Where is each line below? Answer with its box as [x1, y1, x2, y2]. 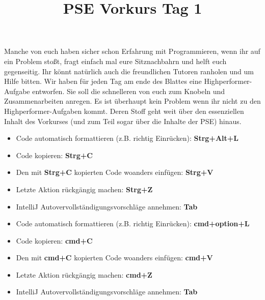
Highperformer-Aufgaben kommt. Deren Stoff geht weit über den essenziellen [4, 105, 244, 116]
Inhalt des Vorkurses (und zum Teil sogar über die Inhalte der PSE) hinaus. [4, 115, 242, 126]
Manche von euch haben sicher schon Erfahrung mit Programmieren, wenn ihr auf [4, 46, 260, 56]
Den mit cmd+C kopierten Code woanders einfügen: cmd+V [16, 252, 213, 263]
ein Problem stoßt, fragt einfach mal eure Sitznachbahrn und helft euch [4, 55, 227, 66]
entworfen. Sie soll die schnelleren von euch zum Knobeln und [32, 85, 225, 96]
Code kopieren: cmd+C [16, 235, 93, 246]
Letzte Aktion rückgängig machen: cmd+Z [16, 269, 152, 280]
